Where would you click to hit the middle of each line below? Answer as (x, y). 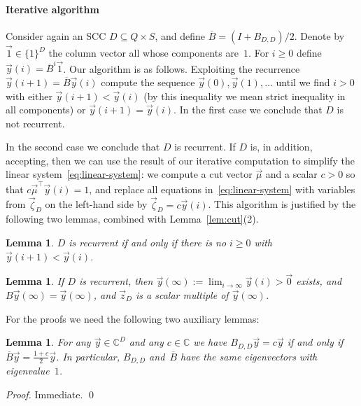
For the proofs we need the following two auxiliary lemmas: (133, 318)
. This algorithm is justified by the (282, 204)
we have (210, 342)
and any (146, 342)
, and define (180, 35)
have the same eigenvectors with (249, 356)
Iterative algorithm (52, 9)
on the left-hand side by (96, 204)
